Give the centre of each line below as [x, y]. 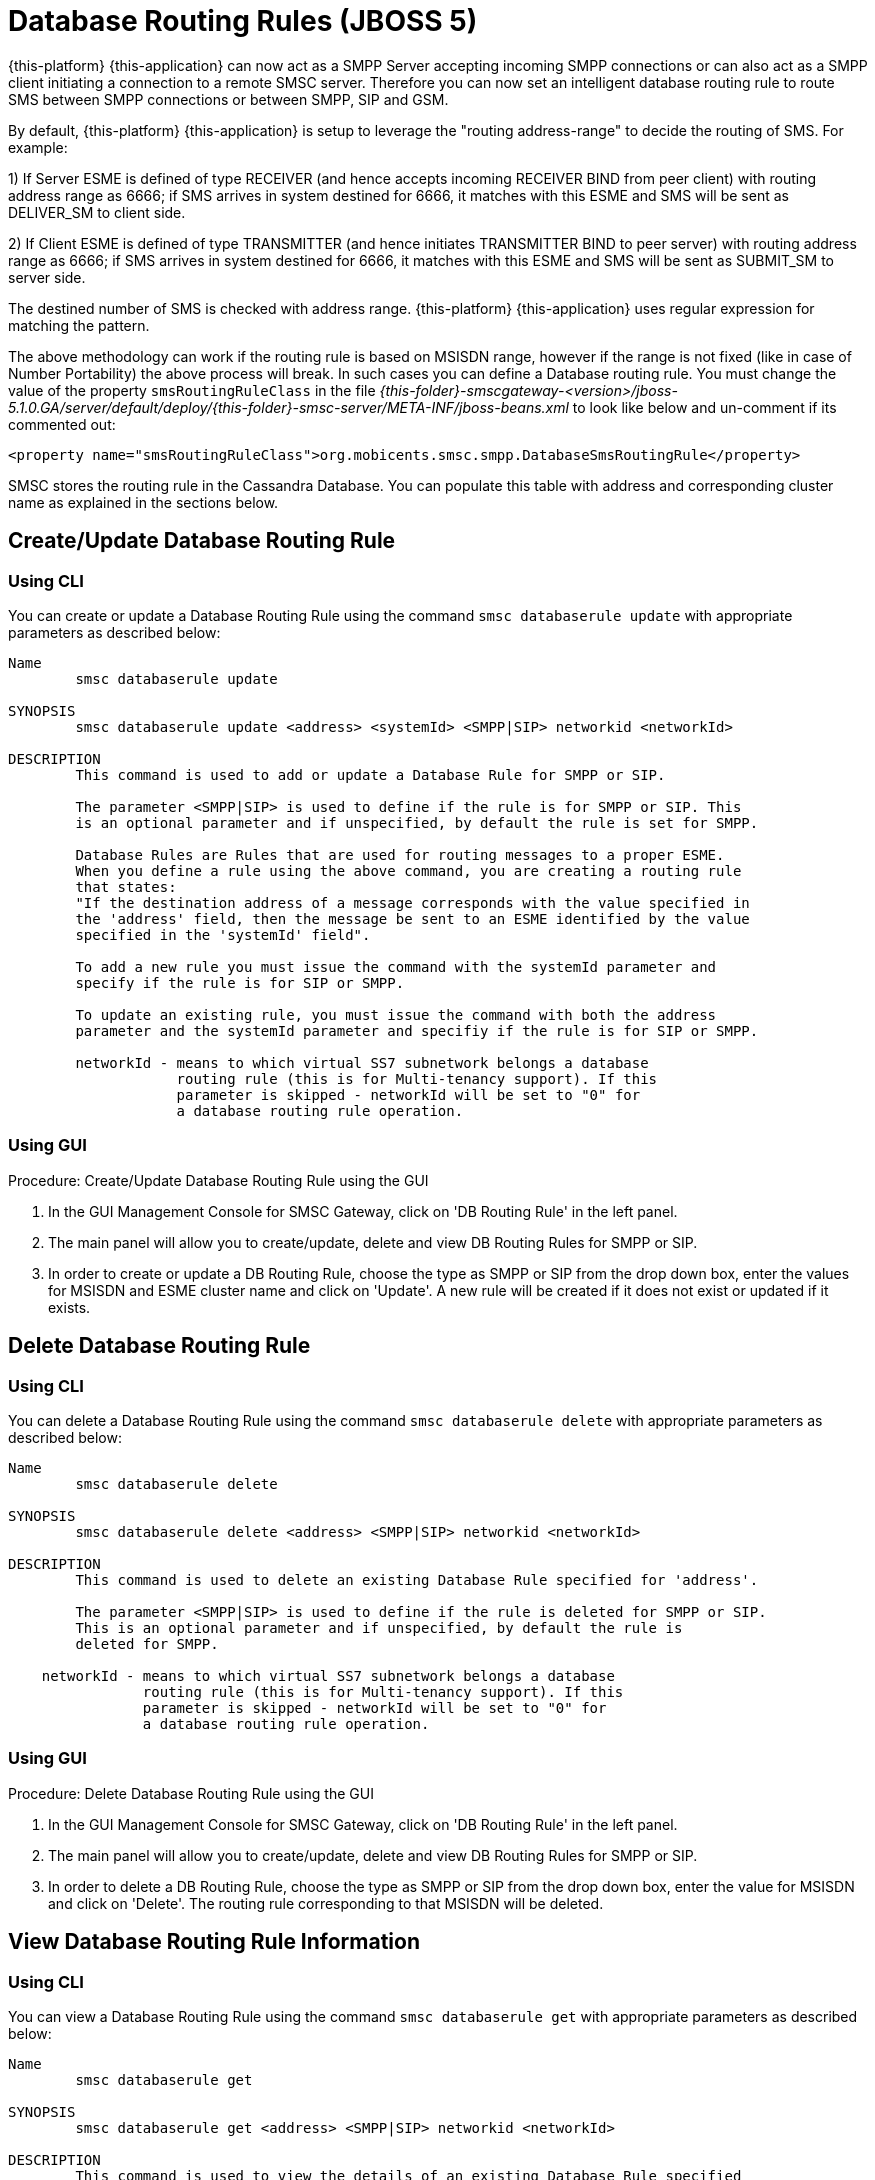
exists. [69, 1307]
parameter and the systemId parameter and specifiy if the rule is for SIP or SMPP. [417, 1030]
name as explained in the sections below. [143, 502]
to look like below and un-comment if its [704, 407]
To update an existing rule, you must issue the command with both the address [396, 1014]
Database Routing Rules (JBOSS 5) [243, 21]
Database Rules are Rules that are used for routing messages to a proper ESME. [400, 854]
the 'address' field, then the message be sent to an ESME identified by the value [412, 918]
